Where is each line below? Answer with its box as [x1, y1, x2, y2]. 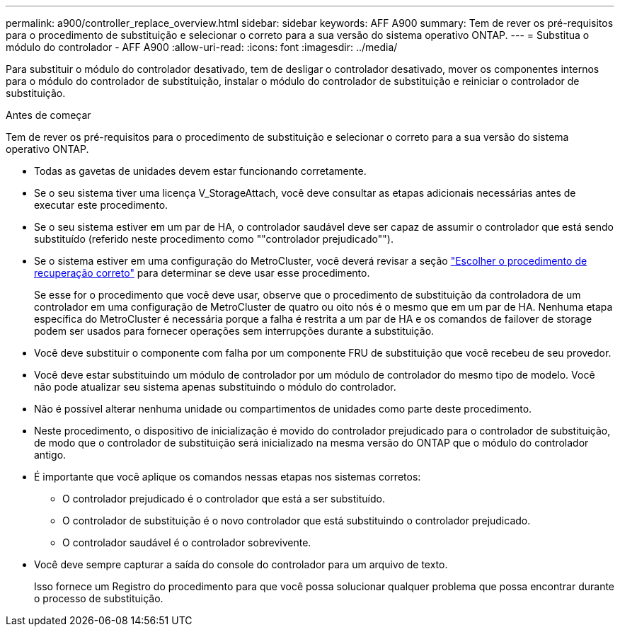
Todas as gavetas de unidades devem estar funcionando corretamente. [34, 165, 367, 177]
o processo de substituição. [34, 592, 163, 604]
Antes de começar [6, 109, 91, 121]
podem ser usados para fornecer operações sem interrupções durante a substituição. [34, 325, 435, 337]
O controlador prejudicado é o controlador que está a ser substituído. [62, 493, 385, 505]
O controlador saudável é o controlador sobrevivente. [62, 536, 311, 548]
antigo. [34, 449, 67, 461]
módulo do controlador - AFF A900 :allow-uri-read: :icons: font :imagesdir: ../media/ [6, 41, 398, 53]
